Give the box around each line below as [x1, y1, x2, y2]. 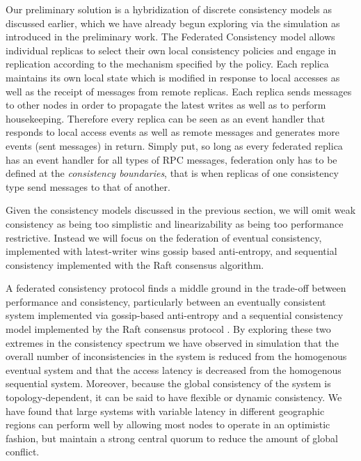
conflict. [6, 444, 40, 459]
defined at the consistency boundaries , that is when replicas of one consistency [6, 166, 339, 180]
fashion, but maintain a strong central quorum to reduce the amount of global [6, 430, 338, 445]
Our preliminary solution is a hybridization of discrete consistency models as [6, 2, 332, 16]
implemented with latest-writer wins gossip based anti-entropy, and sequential [6, 244, 337, 258]
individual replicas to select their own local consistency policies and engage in [6, 42, 337, 57]
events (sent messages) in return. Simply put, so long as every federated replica [6, 138, 343, 153]
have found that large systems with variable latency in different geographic [6, 403, 325, 418]
